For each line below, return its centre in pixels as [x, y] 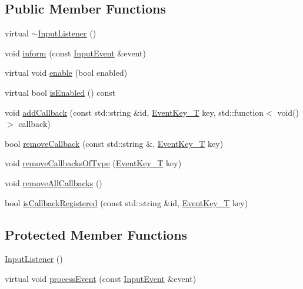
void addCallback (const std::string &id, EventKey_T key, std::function [134, 112]
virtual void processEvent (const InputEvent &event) [101, 278]
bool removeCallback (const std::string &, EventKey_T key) [114, 143]
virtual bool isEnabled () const [60, 92]
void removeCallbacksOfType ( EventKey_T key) [93, 163]
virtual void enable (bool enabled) [66, 73]
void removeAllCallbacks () [54, 182]
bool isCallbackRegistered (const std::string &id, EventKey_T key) [126, 202]
